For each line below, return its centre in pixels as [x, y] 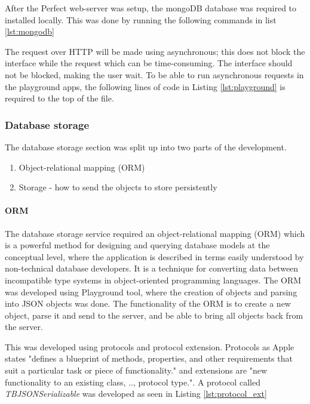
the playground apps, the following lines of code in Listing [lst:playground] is [145, 86]
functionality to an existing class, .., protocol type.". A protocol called [133, 382]
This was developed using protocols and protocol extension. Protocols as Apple [150, 346]
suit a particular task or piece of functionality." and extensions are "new [136, 370]
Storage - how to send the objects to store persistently [118, 187]
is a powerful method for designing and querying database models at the [137, 245]
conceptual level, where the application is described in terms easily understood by [154, 256]
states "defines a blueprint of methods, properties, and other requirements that [149, 358]
